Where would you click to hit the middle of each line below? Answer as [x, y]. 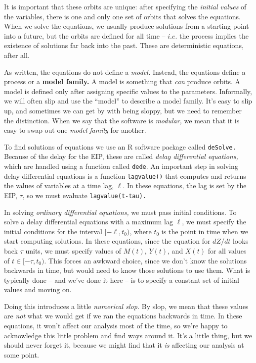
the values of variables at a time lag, [59, 185]
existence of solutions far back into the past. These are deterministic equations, [124, 45]
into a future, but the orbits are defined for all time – [85, 35]
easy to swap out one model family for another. [75, 130]
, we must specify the [214, 222]
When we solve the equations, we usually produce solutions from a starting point [127, 26]
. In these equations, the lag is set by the [185, 185]
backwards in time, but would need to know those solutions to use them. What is [127, 270]
